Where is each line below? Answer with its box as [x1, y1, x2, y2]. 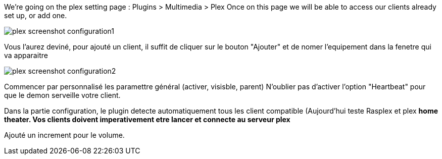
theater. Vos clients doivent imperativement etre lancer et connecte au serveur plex [4, 115, 290, 124]
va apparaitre [4, 51, 48, 60]
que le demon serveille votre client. [4, 91, 121, 99]
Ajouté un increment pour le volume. [4, 131, 125, 139]
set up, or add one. [4, 11, 67, 20]
